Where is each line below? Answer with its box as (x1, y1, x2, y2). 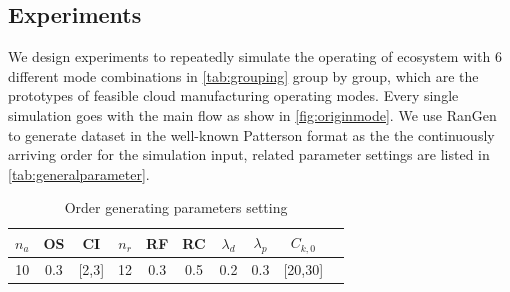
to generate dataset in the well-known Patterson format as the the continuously (8, 124, 495, 145)
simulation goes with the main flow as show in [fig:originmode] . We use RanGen (8, 104, 497, 125)
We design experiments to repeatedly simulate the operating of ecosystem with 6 (8, 46, 502, 67)
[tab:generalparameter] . (8, 163, 150, 184)
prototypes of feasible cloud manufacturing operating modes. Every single (8, 85, 459, 106)
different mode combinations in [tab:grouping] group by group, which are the (8, 65, 479, 86)
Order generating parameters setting (64, 197, 288, 218)
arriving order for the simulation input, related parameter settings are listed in (8, 144, 490, 165)
